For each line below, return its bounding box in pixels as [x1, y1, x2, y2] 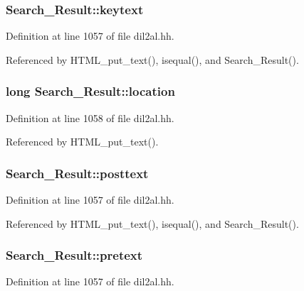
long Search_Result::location [6, 82, 175, 100]
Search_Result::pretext [6, 246, 143, 264]
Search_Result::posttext [6, 164, 149, 182]
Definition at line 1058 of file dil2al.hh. [6, 110, 174, 125]
